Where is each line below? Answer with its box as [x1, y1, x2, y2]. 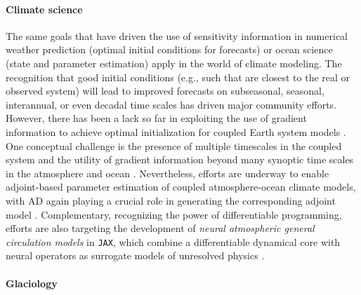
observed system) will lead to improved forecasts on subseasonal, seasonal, [6, 83, 324, 98]
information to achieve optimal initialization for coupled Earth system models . [6, 124, 346, 139]
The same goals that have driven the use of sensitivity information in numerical [6, 28, 348, 43]
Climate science [6, 1, 83, 16]
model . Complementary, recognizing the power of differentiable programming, [6, 207, 342, 221]
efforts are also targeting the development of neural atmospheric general [6, 221, 315, 235]
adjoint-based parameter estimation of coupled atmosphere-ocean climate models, [6, 179, 356, 194]
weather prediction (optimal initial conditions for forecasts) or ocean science [6, 42, 333, 57]
